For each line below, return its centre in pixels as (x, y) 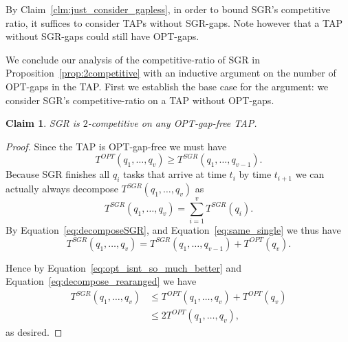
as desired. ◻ (34, 332)
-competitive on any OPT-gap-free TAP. (172, 123)
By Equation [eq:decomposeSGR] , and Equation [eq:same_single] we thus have (173, 230)
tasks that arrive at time (174, 174)
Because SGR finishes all (58, 174)
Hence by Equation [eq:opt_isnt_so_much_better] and (124, 267)
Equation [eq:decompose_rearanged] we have (101, 281)
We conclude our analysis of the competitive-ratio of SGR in (133, 59)
